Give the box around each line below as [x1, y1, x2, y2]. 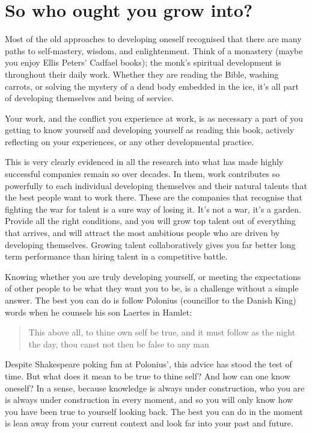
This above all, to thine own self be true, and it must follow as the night [28, 326, 296, 338]
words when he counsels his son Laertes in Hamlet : [5, 305, 192, 318]
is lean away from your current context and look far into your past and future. [5, 417, 293, 429]
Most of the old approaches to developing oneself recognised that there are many [5, 33, 302, 45]
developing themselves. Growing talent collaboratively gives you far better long [5, 238, 296, 251]
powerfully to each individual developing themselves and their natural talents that [5, 179, 307, 192]
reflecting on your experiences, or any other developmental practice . [5, 135, 254, 148]
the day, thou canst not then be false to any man [28, 337, 209, 350]
